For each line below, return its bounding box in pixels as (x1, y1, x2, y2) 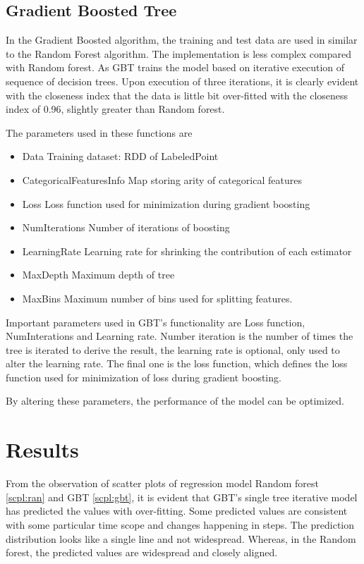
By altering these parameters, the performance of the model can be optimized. (6, 393, 345, 408)
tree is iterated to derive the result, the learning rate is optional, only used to (6, 342, 340, 357)
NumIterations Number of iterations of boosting (22, 220, 230, 235)
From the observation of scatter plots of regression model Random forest (6, 476, 320, 491)
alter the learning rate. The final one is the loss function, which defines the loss (6, 356, 348, 371)
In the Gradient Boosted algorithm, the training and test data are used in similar (6, 32, 358, 47)
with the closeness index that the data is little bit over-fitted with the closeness (6, 87, 348, 102)
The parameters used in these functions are (6, 125, 193, 140)
